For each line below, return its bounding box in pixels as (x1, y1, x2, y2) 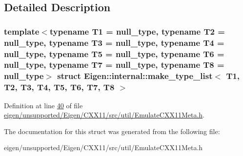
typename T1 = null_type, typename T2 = (49, 25, 225, 37)
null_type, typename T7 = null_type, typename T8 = (4, 58, 224, 71)
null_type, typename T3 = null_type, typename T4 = (4, 36, 224, 48)
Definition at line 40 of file (4, 100, 83, 110)
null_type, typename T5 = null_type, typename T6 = (4, 47, 224, 59)
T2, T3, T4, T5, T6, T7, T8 (4, 81, 115, 93)
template (4, 25, 40, 37)
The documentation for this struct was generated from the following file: (4, 126, 220, 136)
